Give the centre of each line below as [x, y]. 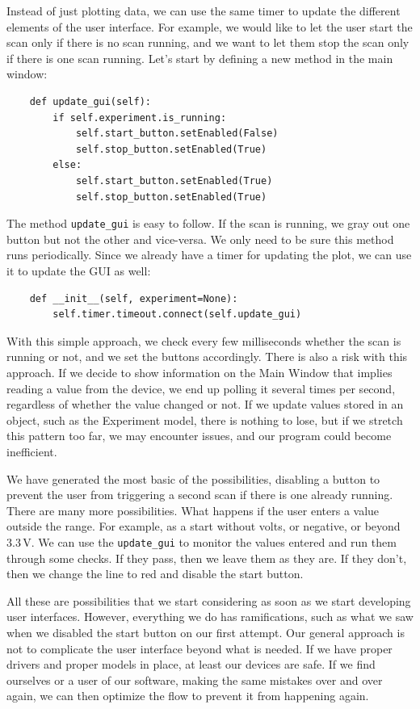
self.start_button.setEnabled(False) [177, 134]
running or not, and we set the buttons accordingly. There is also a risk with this [207, 357]
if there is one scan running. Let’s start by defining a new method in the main [200, 58]
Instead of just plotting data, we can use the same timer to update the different [204, 10]
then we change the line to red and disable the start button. [155, 574]
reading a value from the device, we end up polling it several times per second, [201, 388]
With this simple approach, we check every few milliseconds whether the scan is [204, 340]
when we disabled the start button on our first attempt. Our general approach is [206, 632]
